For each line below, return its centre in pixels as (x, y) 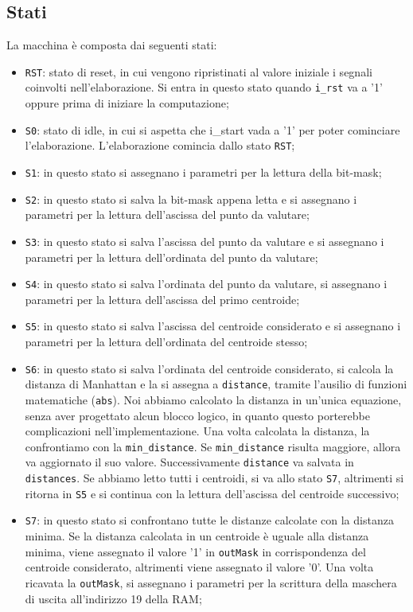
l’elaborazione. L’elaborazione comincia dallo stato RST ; (160, 145)
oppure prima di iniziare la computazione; (127, 103)
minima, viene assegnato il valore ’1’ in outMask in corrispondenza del (195, 551)
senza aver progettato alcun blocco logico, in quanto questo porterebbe (197, 415)
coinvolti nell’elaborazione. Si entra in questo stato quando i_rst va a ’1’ (204, 87)
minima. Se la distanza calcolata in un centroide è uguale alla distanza (197, 536)
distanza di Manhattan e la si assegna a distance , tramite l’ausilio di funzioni (216, 384)
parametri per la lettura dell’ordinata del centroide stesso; (166, 342)
